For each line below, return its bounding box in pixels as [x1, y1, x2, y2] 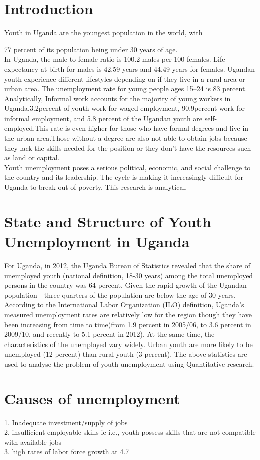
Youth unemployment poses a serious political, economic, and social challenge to [4, 162, 251, 172]
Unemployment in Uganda [4, 231, 190, 251]
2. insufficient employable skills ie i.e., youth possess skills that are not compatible [4, 427, 256, 437]
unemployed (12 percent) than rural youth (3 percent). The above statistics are [4, 349, 247, 359]
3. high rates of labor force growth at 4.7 [4, 446, 129, 457]
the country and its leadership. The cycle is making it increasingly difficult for [4, 172, 244, 182]
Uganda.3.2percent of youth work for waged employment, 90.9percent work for [4, 103, 245, 113]
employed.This [4, 123, 49, 133]
